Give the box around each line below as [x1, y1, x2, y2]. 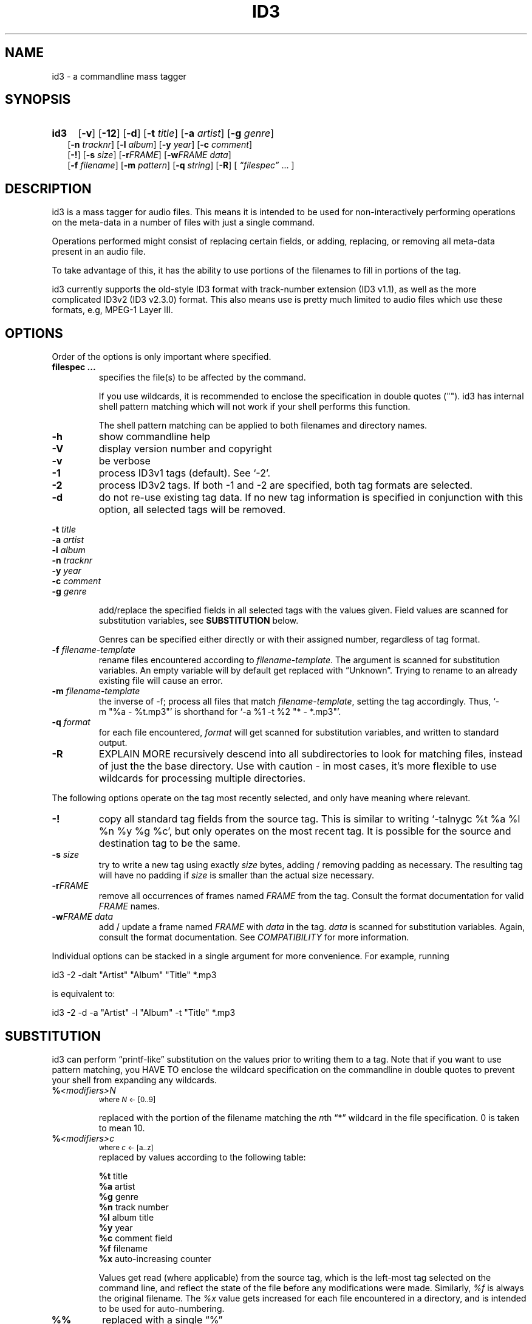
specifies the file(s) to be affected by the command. [98, 372, 306, 383]
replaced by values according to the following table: [98, 1151, 306, 1162]
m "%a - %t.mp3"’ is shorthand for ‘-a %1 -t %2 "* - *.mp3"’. [98, 706, 341, 717]
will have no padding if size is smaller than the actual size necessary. [98, 870, 374, 881]
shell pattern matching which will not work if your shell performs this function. [98, 401, 411, 412]
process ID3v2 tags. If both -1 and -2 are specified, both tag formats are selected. [98, 479, 473, 492]
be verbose [98, 455, 151, 467]
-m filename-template [52, 686, 140, 697]
